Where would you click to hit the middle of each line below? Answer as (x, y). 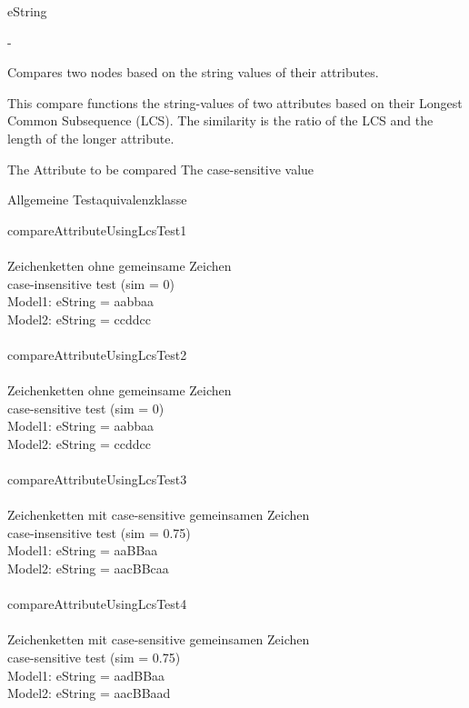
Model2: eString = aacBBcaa (88, 568)
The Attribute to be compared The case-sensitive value (161, 169)
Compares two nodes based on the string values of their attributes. (193, 72)
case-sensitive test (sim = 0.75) (94, 657)
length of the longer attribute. (91, 138)
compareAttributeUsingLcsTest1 (97, 229)
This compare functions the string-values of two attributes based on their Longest (235, 102)
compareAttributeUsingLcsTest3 (97, 479)
